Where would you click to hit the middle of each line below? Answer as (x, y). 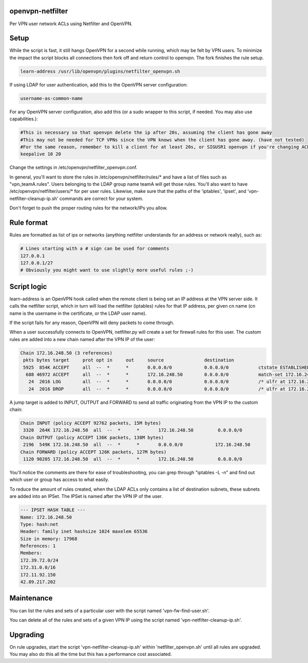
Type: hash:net (39, 524)
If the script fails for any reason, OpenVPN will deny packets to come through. (92, 322)
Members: (31, 553)
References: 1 (38, 546)
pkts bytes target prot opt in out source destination (129, 360)
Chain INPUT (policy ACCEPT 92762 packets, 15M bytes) (91, 423)
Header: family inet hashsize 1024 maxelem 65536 (84, 532)
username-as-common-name (52, 98)
